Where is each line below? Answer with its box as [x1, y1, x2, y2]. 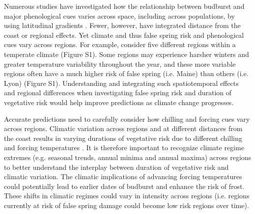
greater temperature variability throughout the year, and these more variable [4, 58, 236, 69]
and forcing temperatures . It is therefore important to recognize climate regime [4, 142, 244, 153]
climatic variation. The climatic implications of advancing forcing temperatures [4, 171, 242, 182]
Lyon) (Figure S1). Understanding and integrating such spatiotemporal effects [4, 78, 239, 88]
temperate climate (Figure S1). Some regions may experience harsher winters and [4, 49, 249, 59]
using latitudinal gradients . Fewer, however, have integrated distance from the [4, 20, 241, 30]
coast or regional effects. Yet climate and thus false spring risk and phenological [4, 29, 244, 40]
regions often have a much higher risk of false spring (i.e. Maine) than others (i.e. [4, 68, 249, 79]
